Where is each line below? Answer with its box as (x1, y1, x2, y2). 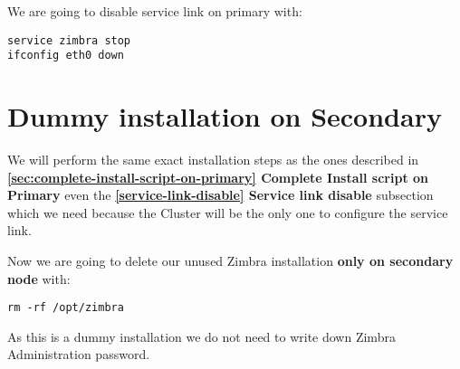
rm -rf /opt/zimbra (7, 301, 124, 315)
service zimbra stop (7, 33, 131, 47)
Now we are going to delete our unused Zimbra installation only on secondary (7, 251, 454, 270)
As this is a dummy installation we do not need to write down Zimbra (7, 326, 396, 345)
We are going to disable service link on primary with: (7, 2, 302, 20)
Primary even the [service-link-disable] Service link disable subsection (7, 185, 434, 204)
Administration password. (7, 345, 150, 364)
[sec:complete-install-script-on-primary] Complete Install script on (7, 167, 429, 186)
